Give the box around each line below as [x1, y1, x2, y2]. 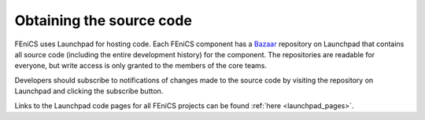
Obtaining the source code [14, 12, 193, 29]
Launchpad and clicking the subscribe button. [14, 86, 164, 96]
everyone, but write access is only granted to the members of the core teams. [14, 61, 268, 71]
